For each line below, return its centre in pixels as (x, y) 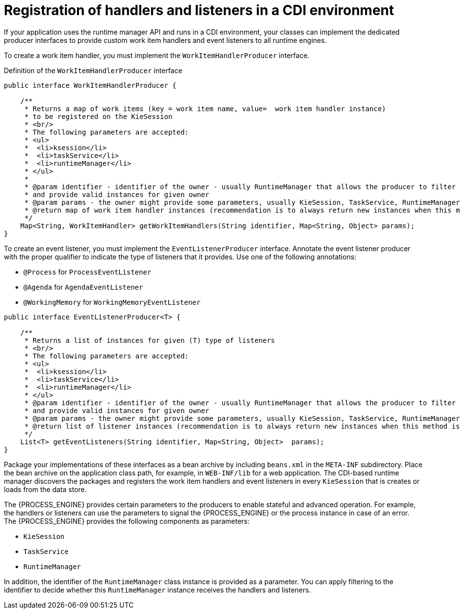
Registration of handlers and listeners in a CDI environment (199, 10)
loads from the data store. (45, 489)
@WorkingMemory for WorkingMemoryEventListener (112, 302)
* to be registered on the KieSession (98, 116)
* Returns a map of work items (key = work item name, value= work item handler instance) (205, 109)
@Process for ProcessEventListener (87, 272)
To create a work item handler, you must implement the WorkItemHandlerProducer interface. (157, 55)
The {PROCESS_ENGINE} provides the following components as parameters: (127, 521)
